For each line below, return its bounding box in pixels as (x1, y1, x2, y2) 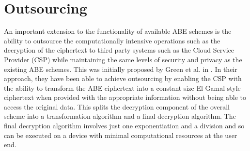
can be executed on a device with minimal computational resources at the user (4, 130, 237, 140)
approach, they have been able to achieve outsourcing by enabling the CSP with (4, 73, 242, 83)
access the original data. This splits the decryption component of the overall (4, 101, 230, 111)
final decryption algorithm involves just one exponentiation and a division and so (4, 121, 245, 131)
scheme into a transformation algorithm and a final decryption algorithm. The (4, 111, 236, 121)
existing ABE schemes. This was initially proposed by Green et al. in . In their (4, 64, 237, 74)
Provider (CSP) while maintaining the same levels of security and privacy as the (4, 54, 242, 64)
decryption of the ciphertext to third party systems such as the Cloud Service (4, 45, 234, 55)
